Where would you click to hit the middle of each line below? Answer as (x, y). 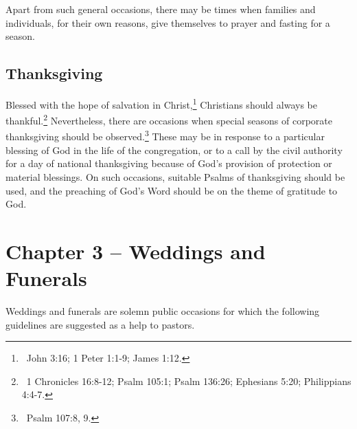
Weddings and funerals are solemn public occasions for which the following (163, 311)
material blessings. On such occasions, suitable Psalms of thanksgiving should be (175, 176)
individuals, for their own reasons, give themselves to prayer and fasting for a (168, 22)
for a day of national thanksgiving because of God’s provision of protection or (169, 163)
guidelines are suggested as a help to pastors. (100, 324)
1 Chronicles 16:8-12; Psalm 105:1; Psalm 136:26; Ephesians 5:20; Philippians (189, 381)
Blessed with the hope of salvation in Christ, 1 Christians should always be (161, 103)
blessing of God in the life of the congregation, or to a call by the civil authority (174, 150)
